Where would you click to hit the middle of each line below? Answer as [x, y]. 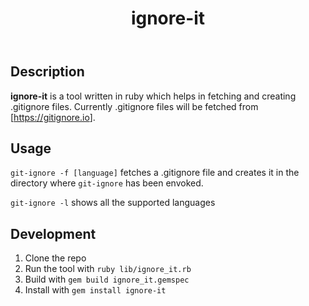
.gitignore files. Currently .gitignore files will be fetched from [134, 106]
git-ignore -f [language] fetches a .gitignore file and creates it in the [155, 173]
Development [53, 233]
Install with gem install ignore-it [95, 290]
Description [47, 72]
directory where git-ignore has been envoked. [107, 183]
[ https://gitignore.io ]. [53, 117]
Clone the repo [55, 258]
